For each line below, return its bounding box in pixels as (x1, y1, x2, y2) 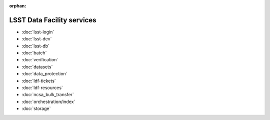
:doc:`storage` (21, 106, 51, 112)
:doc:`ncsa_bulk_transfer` (21, 92, 74, 98)
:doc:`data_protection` (21, 71, 67, 77)
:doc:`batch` (21, 50, 47, 56)
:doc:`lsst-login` (21, 29, 54, 35)
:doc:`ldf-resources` (21, 85, 63, 91)
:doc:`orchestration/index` (21, 99, 75, 105)
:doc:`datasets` (21, 64, 53, 70)
